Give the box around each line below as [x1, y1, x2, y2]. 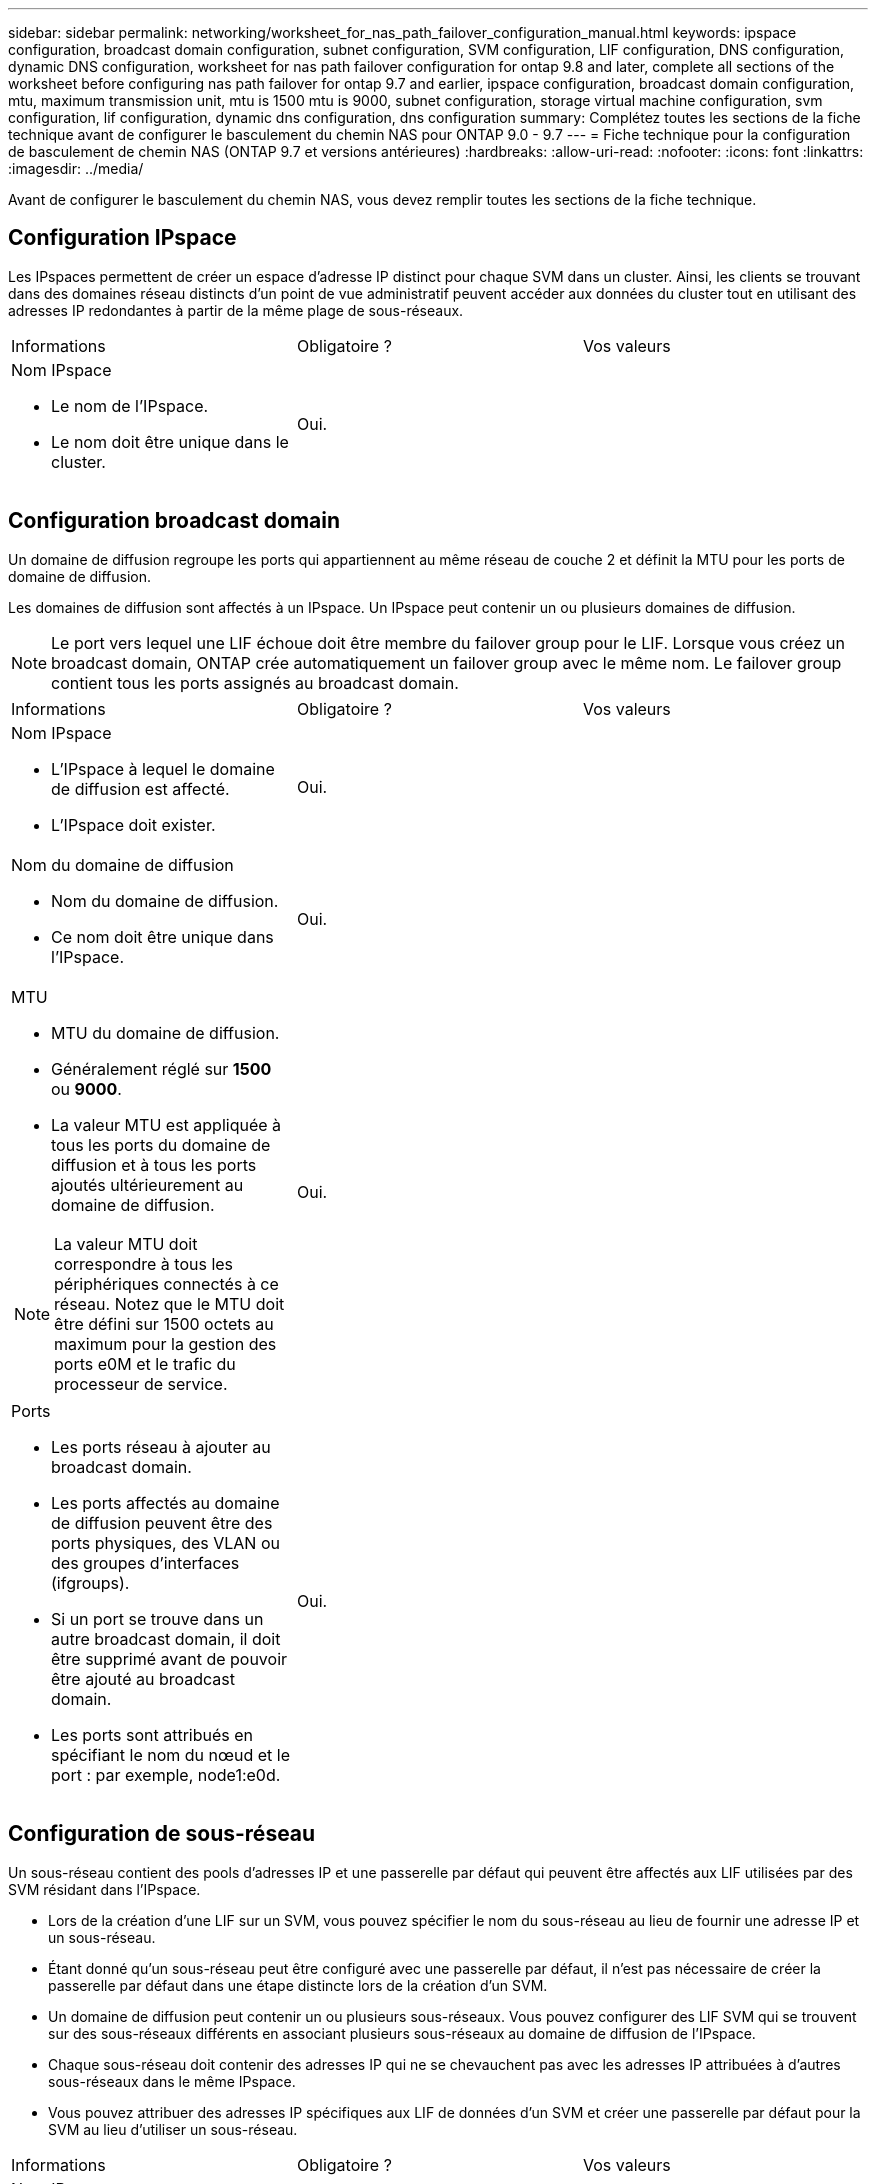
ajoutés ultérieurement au [51, 1174, 244, 1195]
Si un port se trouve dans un [51, 1608, 264, 1629]
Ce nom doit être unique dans [51, 926, 274, 947]
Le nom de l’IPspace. [51, 395, 209, 416]
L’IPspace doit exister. [51, 814, 216, 835]
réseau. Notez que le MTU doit [54, 1293, 285, 1314]
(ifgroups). [51, 1572, 130, 1593]
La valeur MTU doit [54, 1233, 198, 1254]
